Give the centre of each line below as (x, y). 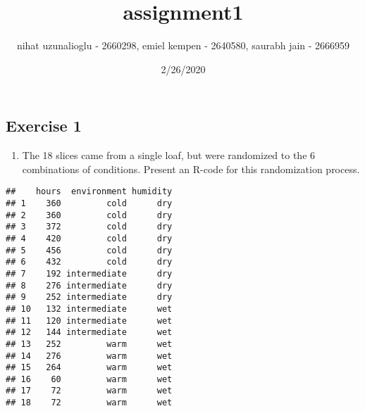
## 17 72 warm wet (89, 391)
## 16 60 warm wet (89, 379)
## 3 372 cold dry (89, 227)
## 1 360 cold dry (89, 203)
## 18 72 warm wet (89, 403)
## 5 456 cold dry (89, 250)
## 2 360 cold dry (89, 215)
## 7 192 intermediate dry (89, 273)
